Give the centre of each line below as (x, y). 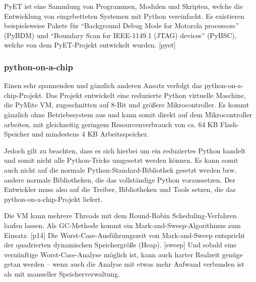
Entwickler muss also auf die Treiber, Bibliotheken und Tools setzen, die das (120, 189)
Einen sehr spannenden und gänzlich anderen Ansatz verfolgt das (103, 85)
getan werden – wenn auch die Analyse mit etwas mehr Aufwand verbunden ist (124, 264)
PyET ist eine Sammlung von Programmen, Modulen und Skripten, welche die (124, 6)
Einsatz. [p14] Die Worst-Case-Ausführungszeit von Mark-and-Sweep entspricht (125, 235)
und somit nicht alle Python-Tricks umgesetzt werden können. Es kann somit (121, 160)
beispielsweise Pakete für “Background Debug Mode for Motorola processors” (121, 25)
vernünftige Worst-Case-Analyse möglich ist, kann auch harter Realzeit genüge (124, 254)
